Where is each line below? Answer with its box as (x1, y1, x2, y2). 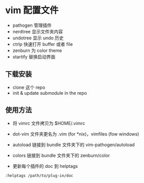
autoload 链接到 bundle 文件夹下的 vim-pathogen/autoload (12, 142, 135, 148)
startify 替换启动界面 (12, 53, 56, 59)
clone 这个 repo (12, 84, 45, 90)
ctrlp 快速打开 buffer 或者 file (12, 41, 73, 47)
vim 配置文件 (5, 5, 59, 16)
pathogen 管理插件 (12, 22, 52, 28)
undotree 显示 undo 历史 (12, 35, 64, 41)
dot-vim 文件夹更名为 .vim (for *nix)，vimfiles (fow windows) (12, 131, 139, 137)
